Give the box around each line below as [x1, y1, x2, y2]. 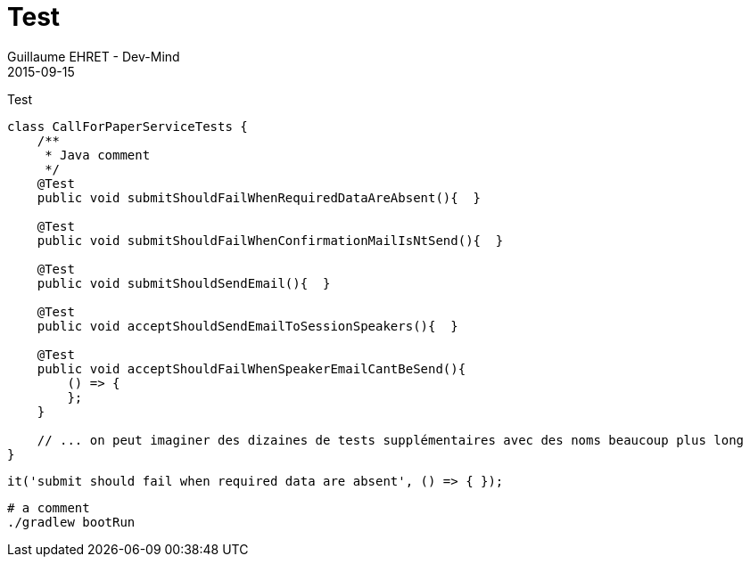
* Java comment [45, 147, 151, 162]
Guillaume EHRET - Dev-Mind [7, 48, 180, 64]
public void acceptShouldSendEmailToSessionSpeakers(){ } [37, 318, 458, 333]
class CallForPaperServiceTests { [7, 119, 248, 134]
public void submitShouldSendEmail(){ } [37, 275, 331, 290]
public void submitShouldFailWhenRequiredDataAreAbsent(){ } [37, 190, 482, 205]
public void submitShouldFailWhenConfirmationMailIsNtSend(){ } [37, 233, 504, 248]
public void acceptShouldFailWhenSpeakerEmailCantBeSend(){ [37, 361, 466, 376]
